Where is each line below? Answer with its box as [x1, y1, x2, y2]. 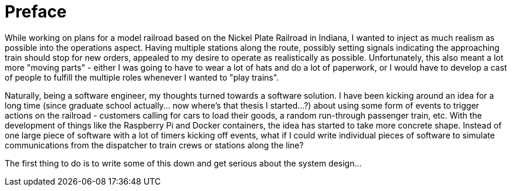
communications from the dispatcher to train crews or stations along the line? [5, 140, 304, 150]
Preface [5, 2, 67, 22]
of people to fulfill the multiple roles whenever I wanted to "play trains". [5, 72, 279, 82]
